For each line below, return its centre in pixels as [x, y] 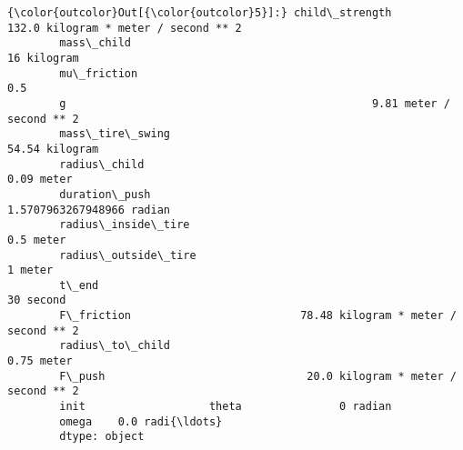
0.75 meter [40, 361]
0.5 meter [37, 240]
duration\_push [105, 194]
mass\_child [96, 43]
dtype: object [102, 437]
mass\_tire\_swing [115, 134]
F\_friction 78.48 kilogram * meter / [258, 316]
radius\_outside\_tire [128, 255]
